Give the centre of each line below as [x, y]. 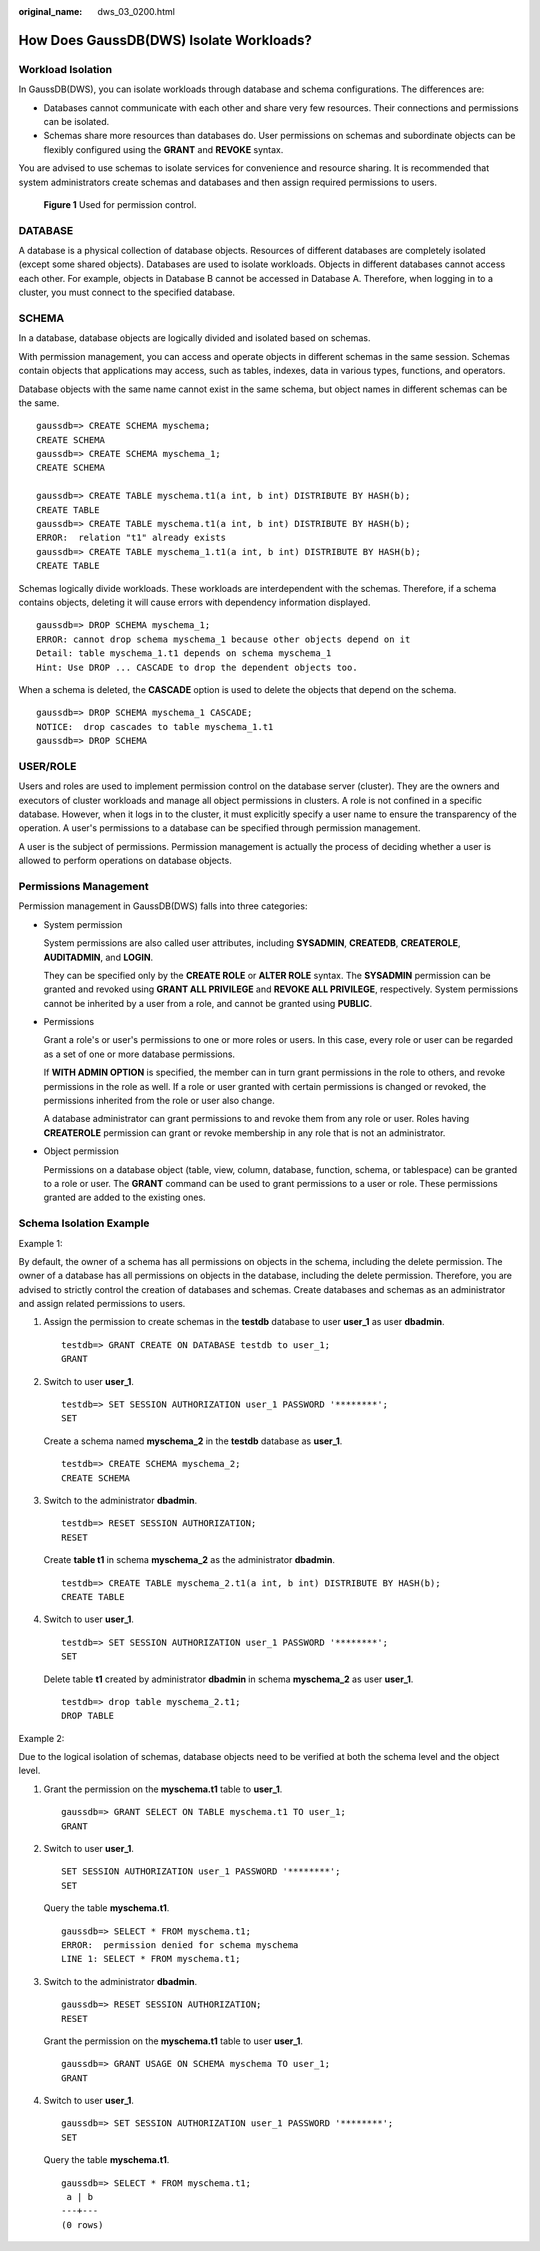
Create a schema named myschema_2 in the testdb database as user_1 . [193, 1441]
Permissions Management [83, 886]
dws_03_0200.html [136, 11]
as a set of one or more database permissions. [139, 1054]
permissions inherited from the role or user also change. [159, 1101]
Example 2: [41, 1738]
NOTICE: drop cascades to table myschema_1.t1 [155, 726]
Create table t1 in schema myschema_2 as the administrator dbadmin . [189, 1560]
